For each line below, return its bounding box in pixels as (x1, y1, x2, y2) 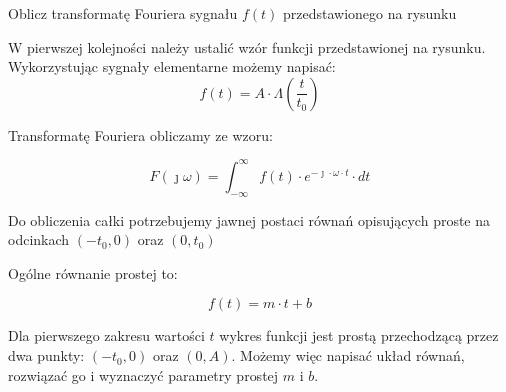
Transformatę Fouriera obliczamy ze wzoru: (8, 124, 273, 145)
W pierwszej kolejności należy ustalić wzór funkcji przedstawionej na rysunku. (8, 36, 486, 57)
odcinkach (8, 229, 70, 250)
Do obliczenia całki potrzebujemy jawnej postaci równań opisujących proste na (8, 209, 491, 230)
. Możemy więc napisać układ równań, (231, 345, 465, 366)
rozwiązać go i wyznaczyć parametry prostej (8, 364, 279, 385)
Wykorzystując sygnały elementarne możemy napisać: (8, 56, 336, 77)
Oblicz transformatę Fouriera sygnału (8, 3, 238, 23)
